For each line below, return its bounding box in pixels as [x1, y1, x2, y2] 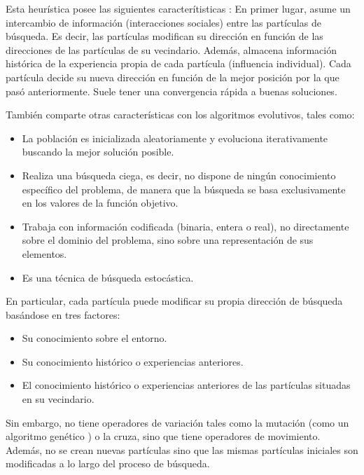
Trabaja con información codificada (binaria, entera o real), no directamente [22, 219, 349, 233]
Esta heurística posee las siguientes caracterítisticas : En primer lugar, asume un [6, 1, 351, 15]
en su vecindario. [22, 392, 94, 406]
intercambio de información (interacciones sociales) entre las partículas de [6, 15, 321, 29]
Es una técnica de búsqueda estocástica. [22, 270, 194, 284]
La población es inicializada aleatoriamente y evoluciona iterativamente [22, 130, 328, 145]
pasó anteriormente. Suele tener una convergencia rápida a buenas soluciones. [6, 83, 337, 98]
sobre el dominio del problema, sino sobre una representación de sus [22, 233, 314, 247]
